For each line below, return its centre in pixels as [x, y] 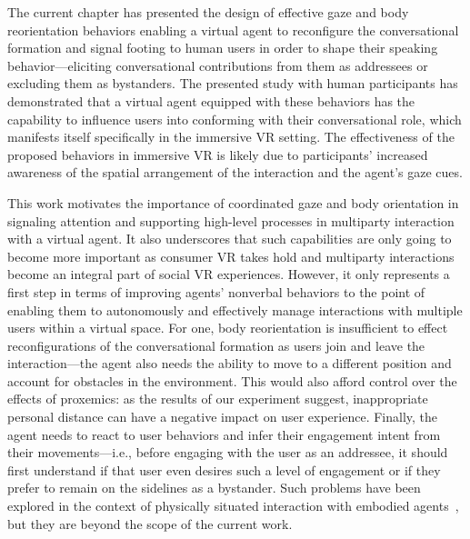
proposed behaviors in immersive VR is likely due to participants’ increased [218, 154]
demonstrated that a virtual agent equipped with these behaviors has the [211, 100]
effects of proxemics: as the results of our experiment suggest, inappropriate [218, 399]
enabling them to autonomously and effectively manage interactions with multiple [235, 309]
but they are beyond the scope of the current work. [150, 523]
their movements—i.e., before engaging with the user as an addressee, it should [228, 452]
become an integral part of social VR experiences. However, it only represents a [229, 274]
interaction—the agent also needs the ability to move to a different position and [230, 363]
